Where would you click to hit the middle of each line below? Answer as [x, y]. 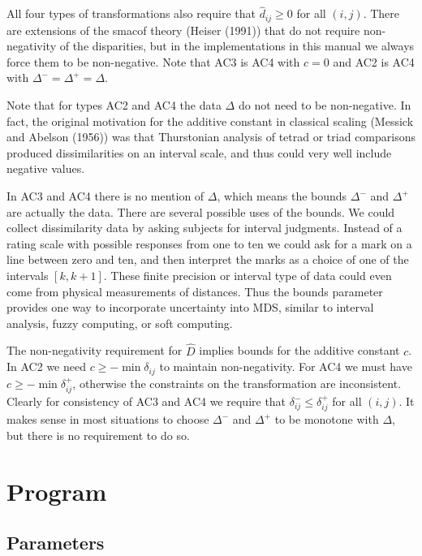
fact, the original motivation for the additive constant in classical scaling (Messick [210, 121]
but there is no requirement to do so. [98, 435]
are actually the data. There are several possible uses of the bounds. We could [201, 211]
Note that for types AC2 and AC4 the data [114, 105]
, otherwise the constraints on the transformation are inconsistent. [237, 383]
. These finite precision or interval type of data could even [248, 275]
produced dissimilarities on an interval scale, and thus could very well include [199, 152]
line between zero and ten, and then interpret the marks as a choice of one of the [208, 259]
